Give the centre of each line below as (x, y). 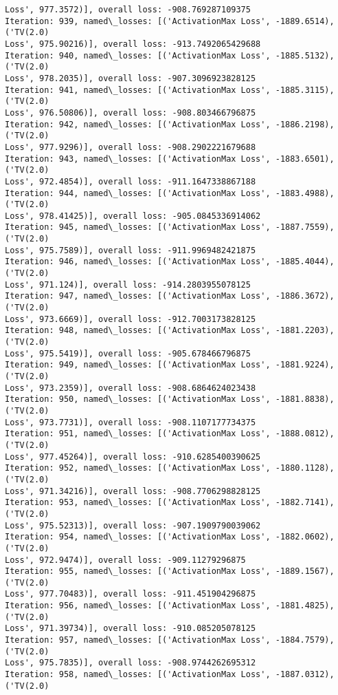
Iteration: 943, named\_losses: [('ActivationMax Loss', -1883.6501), (170, 159)
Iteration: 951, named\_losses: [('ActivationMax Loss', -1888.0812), (170, 434)
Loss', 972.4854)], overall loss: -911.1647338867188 (131, 181)
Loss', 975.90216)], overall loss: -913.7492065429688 (133, 44)
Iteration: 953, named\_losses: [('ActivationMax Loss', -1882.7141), (170, 503)
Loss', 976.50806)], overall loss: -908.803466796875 (131, 113)
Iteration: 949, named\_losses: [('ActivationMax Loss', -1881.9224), (170, 365)
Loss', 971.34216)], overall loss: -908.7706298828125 (133, 491)
